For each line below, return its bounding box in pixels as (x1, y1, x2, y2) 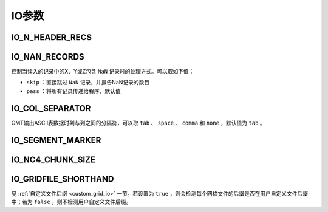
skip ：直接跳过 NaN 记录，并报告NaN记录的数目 (26, 79, 150, 86)
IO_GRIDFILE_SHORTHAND (11, 174, 114, 184)
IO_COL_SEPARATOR (11, 103, 91, 114)
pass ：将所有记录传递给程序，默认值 (26, 87, 121, 94)
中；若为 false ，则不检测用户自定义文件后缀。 (11, 198, 132, 206)
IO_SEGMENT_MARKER (11, 135, 101, 145)
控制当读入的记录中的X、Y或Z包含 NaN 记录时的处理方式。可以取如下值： (11, 67, 194, 75)
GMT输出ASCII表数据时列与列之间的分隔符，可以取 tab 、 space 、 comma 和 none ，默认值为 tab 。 (11, 119, 265, 126)
